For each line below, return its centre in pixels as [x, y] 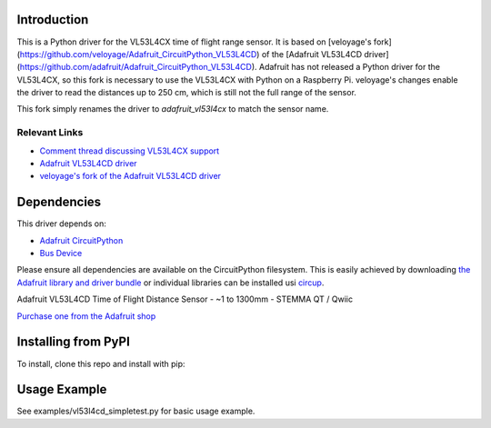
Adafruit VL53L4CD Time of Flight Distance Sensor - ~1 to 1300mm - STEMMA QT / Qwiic [185, 299]
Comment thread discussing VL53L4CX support [130, 151]
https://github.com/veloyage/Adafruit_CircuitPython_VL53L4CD [138, 54]
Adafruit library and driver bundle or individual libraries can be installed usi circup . [170, 283]
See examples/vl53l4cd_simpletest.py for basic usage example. [136, 411]
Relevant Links [50, 133]
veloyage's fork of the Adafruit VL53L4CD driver [130, 176]
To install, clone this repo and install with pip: [101, 363]
